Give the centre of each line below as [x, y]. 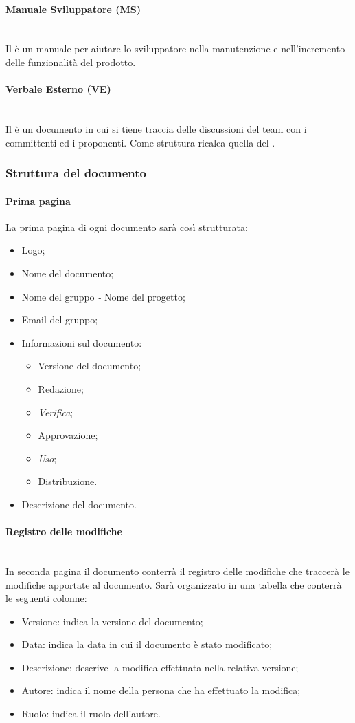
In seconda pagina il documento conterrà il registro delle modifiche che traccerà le [177, 571]
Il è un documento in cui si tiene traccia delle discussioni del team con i [156, 128]
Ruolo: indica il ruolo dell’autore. [91, 714]
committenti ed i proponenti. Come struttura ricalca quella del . [140, 142]
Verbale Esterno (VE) [58, 89]
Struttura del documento [76, 173]
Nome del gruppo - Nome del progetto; [103, 296]
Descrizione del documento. [79, 504]
